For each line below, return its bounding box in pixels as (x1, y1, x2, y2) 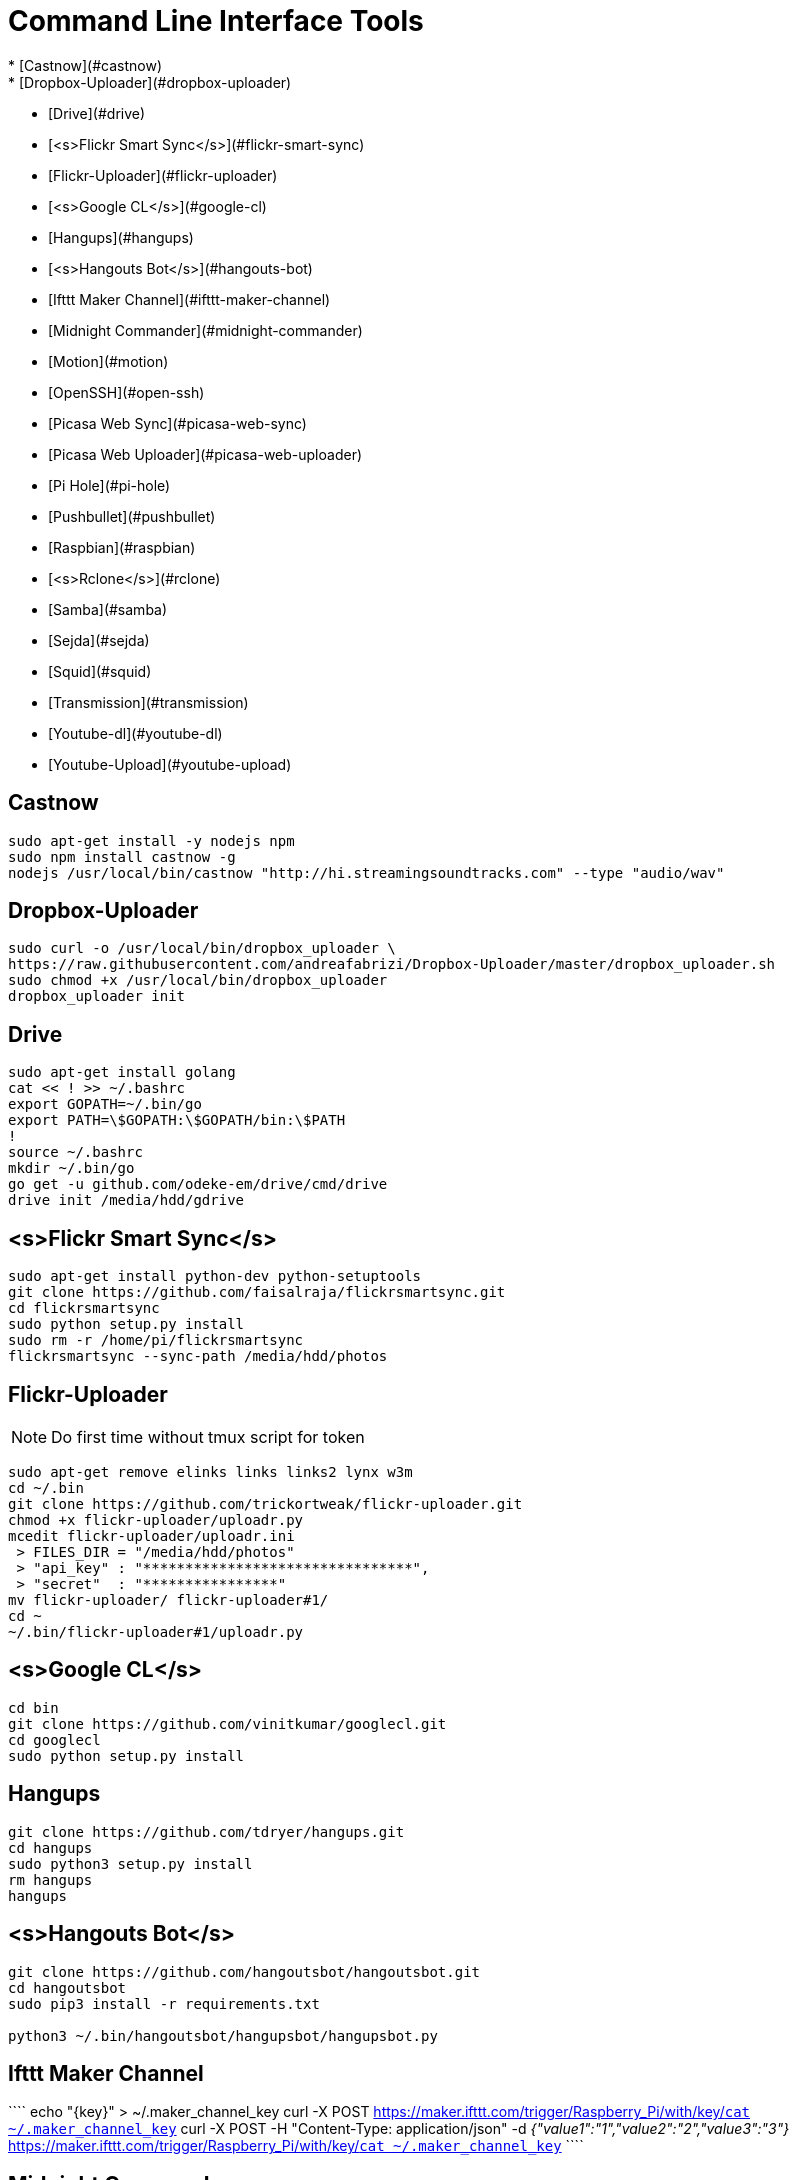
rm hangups (8, 1871, 93, 1888)
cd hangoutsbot (8, 1979, 127, 1996)
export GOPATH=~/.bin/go (8, 1096, 202, 1113)
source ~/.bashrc (8, 1144, 143, 1161)
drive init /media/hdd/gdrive (8, 1192, 245, 1209)
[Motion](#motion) (48, 352, 169, 370)
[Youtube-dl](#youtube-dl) (48, 724, 223, 742)
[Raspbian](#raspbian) (48, 538, 196, 556)
